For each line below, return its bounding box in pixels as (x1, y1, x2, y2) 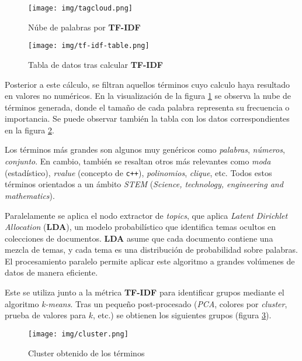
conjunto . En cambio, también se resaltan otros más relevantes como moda (5, 155, 271, 167)
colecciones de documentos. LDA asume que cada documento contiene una (5, 232, 273, 244)
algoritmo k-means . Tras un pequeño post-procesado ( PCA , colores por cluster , (5, 297, 287, 310)
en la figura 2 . (5, 123, 54, 136)
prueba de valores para (5, 309, 86, 321)
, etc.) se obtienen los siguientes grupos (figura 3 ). (93, 309, 272, 321)
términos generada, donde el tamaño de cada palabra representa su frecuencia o (5, 101, 290, 113)
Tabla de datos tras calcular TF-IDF (28, 58, 163, 70)
